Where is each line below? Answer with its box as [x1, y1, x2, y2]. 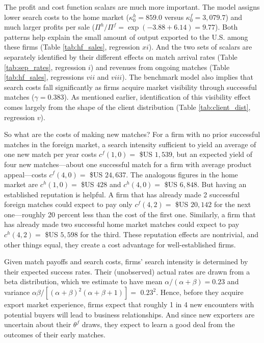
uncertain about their [4, 319, 71, 330]
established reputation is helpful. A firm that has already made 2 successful [4, 189, 240, 199]
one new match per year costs [4, 149, 97, 159]
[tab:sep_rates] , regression [4, 61, 86, 72]
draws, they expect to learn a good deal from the [82, 319, 235, 330]
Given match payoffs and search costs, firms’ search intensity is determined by [4, 256, 248, 267]
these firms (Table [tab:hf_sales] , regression [4, 41, 140, 52]
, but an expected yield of [172, 149, 253, 159]
